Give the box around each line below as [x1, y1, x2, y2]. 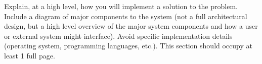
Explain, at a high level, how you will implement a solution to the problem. [4, 1, 238, 11]
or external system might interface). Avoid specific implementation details [4, 30, 233, 41]
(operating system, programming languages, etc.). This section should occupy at [4, 40, 252, 51]
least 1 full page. [4, 50, 55, 60]
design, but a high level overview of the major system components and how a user [4, 21, 258, 31]
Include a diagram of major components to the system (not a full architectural [4, 11, 247, 21]
